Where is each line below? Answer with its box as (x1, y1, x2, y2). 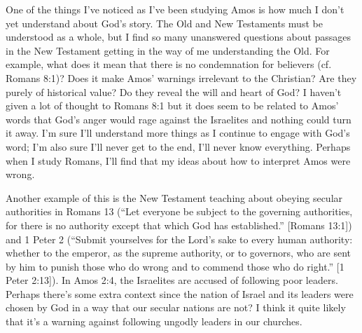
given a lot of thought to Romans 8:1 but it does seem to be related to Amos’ (6, 98, 339, 113)
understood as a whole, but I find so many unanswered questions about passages (6, 29, 351, 44)
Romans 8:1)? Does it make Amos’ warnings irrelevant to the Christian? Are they (6, 70, 357, 85)
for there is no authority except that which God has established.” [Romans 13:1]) (6, 217, 352, 232)
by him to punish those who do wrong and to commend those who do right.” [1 (6, 259, 344, 273)
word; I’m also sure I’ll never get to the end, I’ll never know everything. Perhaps (6, 139, 351, 154)
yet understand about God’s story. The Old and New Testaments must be (6, 15, 323, 30)
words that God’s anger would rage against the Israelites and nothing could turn (6, 111, 351, 126)
